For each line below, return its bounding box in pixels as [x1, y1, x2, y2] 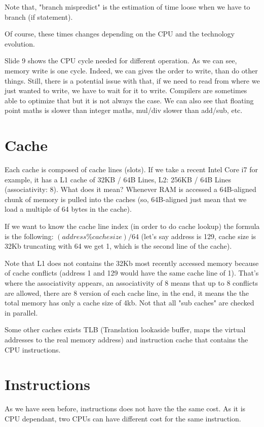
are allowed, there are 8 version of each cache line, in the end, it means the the [5, 287, 249, 298]
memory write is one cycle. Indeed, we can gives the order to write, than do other [5, 65, 258, 75]
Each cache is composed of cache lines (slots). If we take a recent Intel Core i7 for [5, 164, 258, 175]
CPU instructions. [5, 344, 61, 355]
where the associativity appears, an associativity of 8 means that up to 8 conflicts [5, 278, 258, 288]
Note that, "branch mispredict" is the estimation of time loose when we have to [5, 2, 250, 12]
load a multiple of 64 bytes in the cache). [5, 204, 132, 214]
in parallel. [5, 307, 38, 318]
